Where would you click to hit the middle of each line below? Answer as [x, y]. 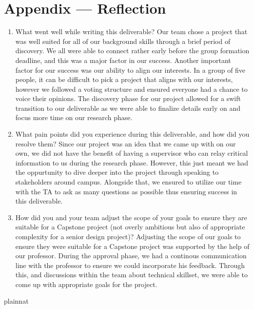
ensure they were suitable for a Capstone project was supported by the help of [132, 246]
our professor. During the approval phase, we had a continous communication [131, 256]
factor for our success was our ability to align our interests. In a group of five [130, 70]
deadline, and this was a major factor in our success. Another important [123, 60]
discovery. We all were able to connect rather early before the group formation [132, 51]
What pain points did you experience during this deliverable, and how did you [132, 134]
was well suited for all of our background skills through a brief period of [123, 41]
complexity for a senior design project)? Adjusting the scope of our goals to [128, 236]
